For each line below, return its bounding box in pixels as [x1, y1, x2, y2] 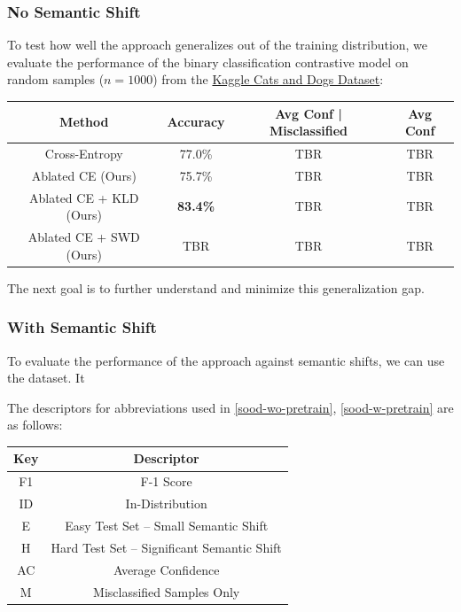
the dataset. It [7, 368, 85, 387]
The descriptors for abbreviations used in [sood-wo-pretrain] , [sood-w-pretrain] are [7, 398, 454, 416]
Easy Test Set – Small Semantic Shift [65, 515, 269, 534]
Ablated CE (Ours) [31, 166, 137, 184]
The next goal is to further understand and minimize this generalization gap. [7, 278, 425, 297]
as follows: [7, 415, 63, 434]
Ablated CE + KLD [29, 188, 139, 206]
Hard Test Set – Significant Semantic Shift [51, 538, 282, 556]
